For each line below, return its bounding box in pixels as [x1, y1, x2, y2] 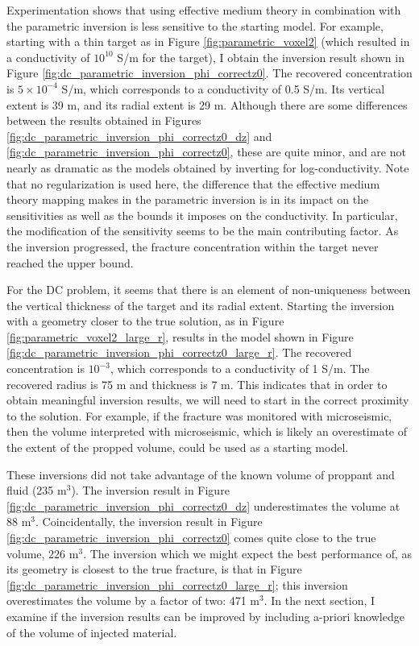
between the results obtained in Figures [6, 112, 201, 129]
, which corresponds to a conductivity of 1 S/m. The [110, 360, 370, 377]
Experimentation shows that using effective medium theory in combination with [6, 2, 401, 18]
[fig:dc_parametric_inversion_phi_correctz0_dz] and [6, 127, 272, 144]
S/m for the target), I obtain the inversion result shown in [117, 48, 404, 65]
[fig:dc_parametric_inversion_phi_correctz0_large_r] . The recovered [6, 344, 352, 361]
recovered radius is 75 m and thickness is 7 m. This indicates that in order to [6, 375, 388, 392]
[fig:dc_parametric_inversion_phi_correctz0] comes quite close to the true [6, 529, 376, 545]
